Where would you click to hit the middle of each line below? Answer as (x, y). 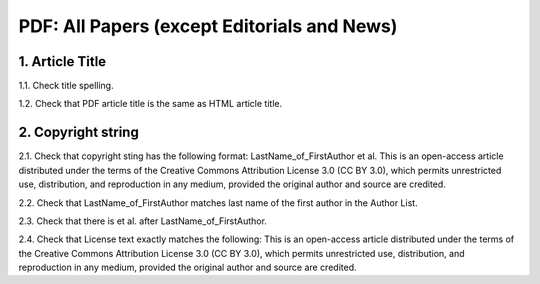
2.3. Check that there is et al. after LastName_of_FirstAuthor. (142, 221)
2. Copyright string (78, 132)
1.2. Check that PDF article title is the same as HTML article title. (150, 104)
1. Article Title (62, 61)
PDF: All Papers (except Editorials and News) (208, 26)
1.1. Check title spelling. (66, 86)
